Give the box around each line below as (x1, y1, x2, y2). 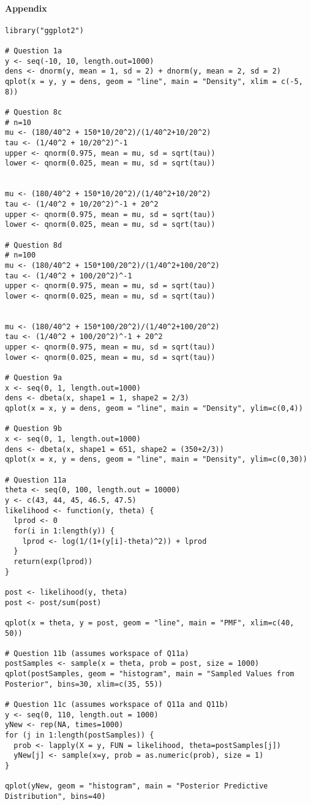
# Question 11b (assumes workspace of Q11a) (5, 649, 189, 658)
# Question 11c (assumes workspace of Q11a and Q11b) (5, 700, 229, 709)
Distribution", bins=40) (5, 792, 106, 801)
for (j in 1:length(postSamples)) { (5, 731, 154, 740)
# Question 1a (5, 47, 62, 56)
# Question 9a (5, 373, 62, 383)
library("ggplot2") (5, 26, 84, 35)
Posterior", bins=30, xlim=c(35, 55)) (5, 679, 163, 689)
